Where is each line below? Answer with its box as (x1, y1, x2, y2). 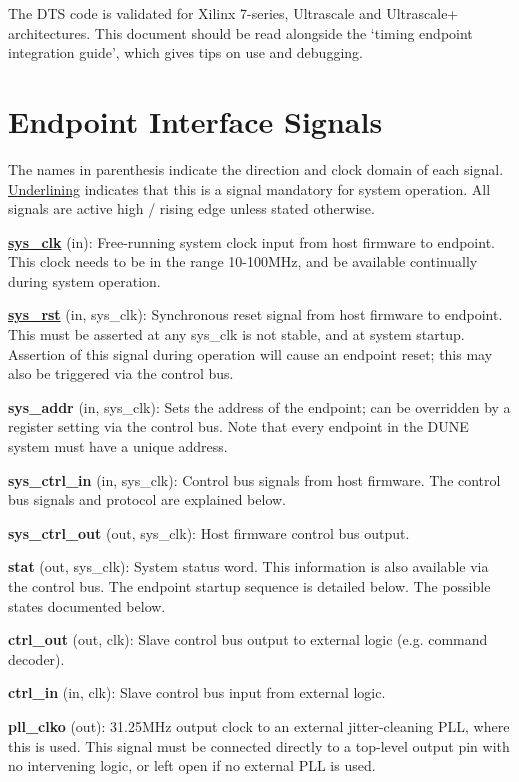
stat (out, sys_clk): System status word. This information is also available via (8, 556, 489, 577)
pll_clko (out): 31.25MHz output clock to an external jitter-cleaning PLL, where (8, 715, 510, 736)
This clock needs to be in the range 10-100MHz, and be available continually (8, 251, 478, 272)
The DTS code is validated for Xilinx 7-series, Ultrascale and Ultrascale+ (8, 3, 459, 23)
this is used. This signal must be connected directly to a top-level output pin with (8, 735, 510, 756)
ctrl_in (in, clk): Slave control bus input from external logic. (8, 682, 386, 703)
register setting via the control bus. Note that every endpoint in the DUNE (8, 416, 469, 437)
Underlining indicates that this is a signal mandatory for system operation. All (8, 178, 491, 199)
